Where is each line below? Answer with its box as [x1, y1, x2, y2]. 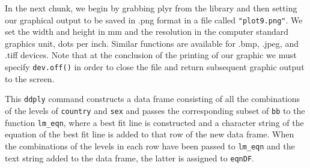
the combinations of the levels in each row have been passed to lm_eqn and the [5, 139, 295, 152]
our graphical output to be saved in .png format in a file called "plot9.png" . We [5, 13, 303, 26]
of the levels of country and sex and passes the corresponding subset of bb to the [5, 104, 305, 116]
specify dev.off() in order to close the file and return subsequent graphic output [5, 61, 305, 73]
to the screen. [5, 72, 55, 85]
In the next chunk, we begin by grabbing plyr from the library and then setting [5, 2, 297, 14]
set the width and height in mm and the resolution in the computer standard [5, 25, 289, 38]
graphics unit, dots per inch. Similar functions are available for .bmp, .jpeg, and [5, 37, 299, 49]
